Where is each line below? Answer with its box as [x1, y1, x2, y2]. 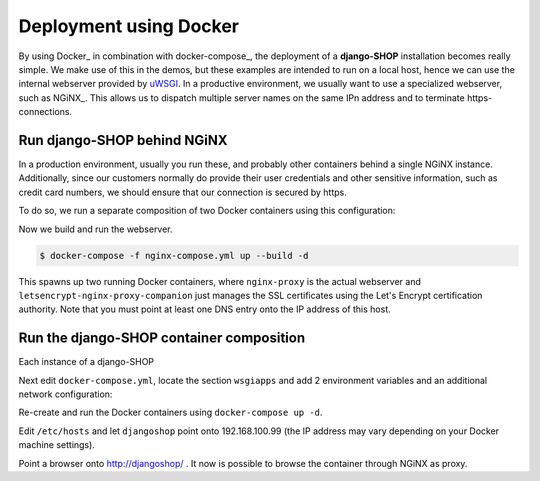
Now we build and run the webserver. [18, 223, 174, 235]
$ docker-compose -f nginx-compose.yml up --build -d [39, 250, 309, 261]
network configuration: [18, 388, 113, 400]
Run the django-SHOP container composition [18, 330, 305, 347]
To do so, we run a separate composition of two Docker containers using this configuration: [18, 205, 396, 217]
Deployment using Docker [18, 15, 240, 37]
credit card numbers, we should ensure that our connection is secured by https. [18, 186, 347, 198]
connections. [18, 106, 73, 118]
